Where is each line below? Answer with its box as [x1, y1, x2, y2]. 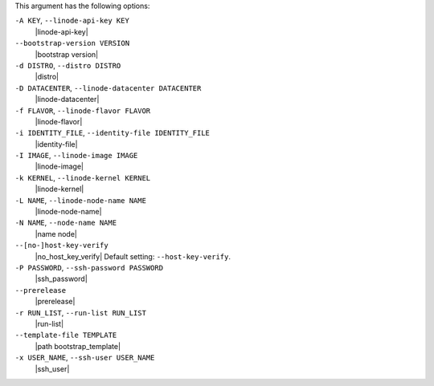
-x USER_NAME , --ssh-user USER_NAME [14, 353, 155, 363]
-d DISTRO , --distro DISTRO [14, 60, 121, 70]
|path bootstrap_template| [35, 341, 121, 351]
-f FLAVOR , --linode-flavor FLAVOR [14, 105, 151, 116]
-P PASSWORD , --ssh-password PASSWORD [14, 262, 164, 272]
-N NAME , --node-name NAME [14, 217, 117, 228]
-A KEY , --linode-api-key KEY [14, 16, 130, 26]
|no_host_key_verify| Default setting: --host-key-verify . [35, 251, 231, 261]
